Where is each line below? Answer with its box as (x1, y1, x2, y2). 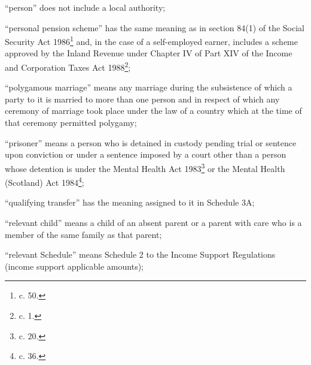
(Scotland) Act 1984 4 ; (5, 174, 84, 188)
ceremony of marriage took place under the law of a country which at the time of (5, 104, 302, 117)
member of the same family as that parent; (5, 228, 162, 240)
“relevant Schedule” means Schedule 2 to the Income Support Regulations (5, 248, 276, 261)
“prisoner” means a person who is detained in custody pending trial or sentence (5, 136, 297, 149)
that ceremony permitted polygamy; (5, 116, 137, 129)
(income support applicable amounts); (5, 260, 144, 272)
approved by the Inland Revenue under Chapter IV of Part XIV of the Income (5, 47, 292, 59)
